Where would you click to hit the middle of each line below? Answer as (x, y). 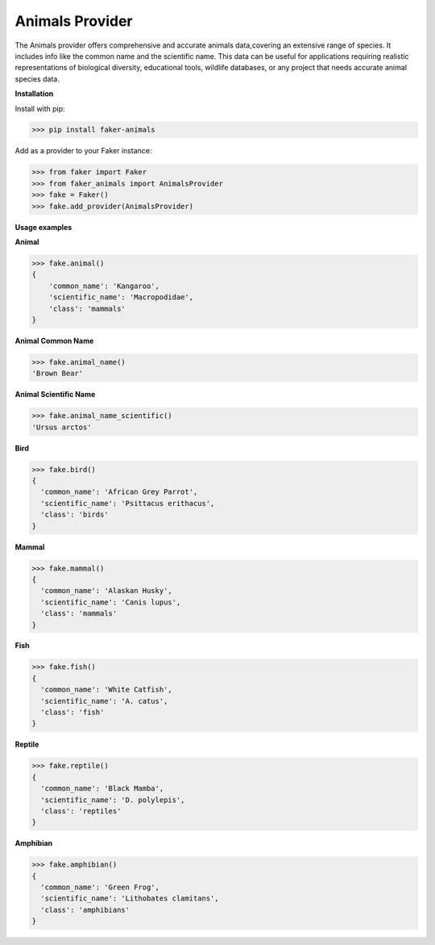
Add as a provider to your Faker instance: (83, 151)
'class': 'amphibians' (85, 909)
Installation (34, 94)
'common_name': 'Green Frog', (100, 887)
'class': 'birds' (75, 515)
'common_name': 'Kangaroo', (104, 286)
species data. (37, 79)
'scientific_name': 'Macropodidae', (121, 297)
